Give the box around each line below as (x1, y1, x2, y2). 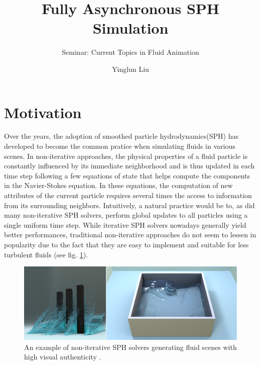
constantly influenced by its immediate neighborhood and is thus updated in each (4, 160, 255, 171)
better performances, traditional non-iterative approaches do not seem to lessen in (4, 229, 256, 240)
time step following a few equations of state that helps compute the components (4, 170, 250, 180)
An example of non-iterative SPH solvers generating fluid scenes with (24, 341, 237, 352)
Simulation (92, 18, 169, 38)
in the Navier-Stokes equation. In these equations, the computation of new (4, 180, 233, 191)
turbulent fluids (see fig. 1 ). (4, 249, 88, 259)
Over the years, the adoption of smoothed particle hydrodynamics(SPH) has (4, 131, 238, 141)
